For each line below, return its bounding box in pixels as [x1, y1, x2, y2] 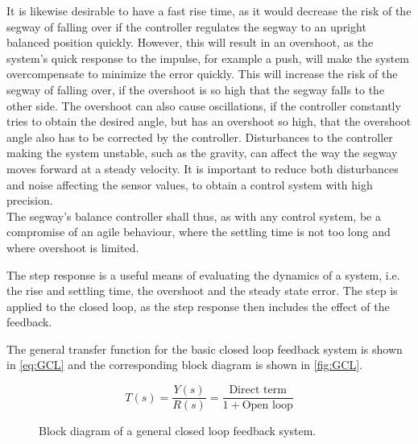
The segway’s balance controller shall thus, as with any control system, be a [6, 207, 381, 224]
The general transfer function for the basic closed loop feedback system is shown [6, 340, 403, 357]
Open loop [242, 400, 293, 412]
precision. [6, 192, 53, 209]
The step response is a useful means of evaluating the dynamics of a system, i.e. [6, 266, 400, 283]
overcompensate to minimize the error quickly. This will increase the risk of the [6, 65, 398, 82]
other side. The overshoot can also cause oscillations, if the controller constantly [6, 97, 401, 114]
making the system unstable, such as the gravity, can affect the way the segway [6, 144, 398, 161]
